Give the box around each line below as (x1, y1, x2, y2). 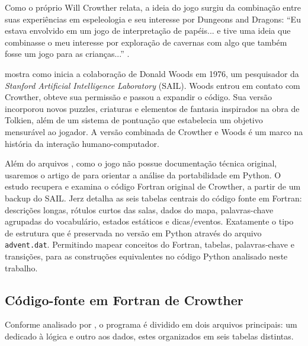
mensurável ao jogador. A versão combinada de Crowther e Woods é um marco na (5, 125, 303, 137)
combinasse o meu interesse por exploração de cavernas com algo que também (5, 36, 287, 48)
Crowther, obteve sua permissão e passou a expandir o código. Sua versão (5, 91, 272, 103)
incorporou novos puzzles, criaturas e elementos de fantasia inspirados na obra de (5, 102, 300, 114)
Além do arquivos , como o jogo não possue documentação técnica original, (5, 157, 277, 169)
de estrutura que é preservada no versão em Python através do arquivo (5, 226, 262, 239)
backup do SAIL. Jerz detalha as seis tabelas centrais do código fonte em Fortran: (5, 191, 302, 204)
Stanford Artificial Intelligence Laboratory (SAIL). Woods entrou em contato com (5, 79, 300, 91)
